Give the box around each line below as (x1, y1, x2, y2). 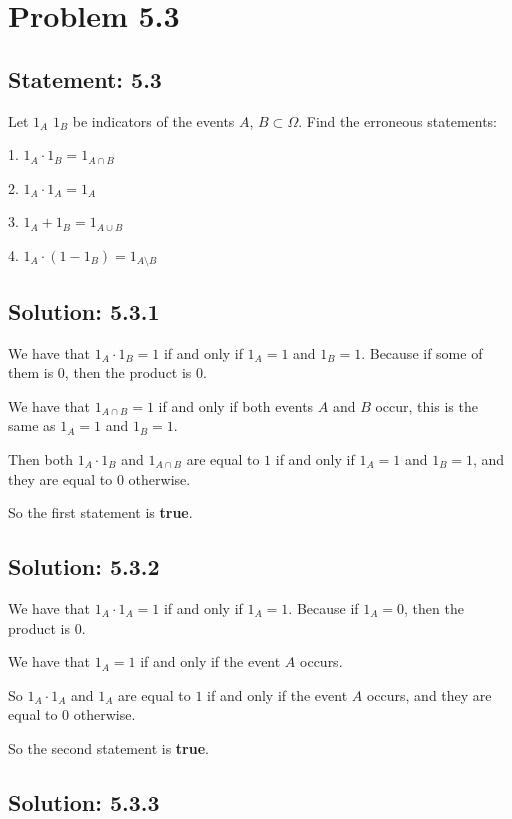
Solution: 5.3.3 (8, 786, 160, 817)
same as (8, 415, 56, 436)
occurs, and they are (366, 684, 492, 705)
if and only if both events (158, 395, 314, 416)
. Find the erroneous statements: (298, 110, 498, 131)
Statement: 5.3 (8, 63, 162, 94)
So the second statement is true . (8, 737, 209, 758)
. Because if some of (361, 342, 483, 363)
